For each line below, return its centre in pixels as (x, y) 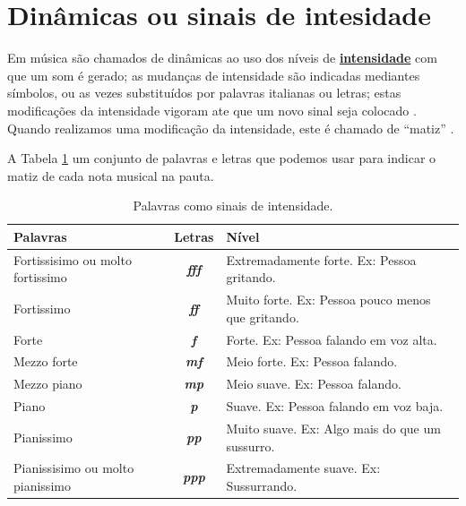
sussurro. (250, 446)
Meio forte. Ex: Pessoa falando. (312, 361)
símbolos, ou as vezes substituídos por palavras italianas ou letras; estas (204, 93)
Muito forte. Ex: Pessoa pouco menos (328, 300)
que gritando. (263, 317)
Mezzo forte (46, 361)
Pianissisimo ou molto (74, 468)
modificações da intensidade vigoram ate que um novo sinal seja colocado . (212, 110)
